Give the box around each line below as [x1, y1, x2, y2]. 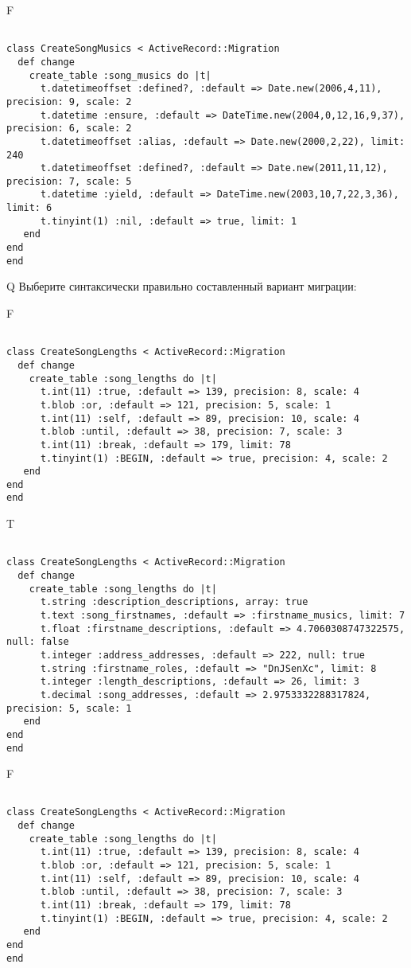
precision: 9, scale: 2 [6, 96, 132, 107]
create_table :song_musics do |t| [29, 69, 211, 81]
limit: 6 [6, 202, 52, 214]
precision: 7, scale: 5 [6, 175, 132, 187]
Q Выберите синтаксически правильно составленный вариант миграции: [6, 278, 357, 295]
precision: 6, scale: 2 [6, 123, 132, 135]
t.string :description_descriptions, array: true [40, 596, 308, 608]
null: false [6, 636, 69, 648]
